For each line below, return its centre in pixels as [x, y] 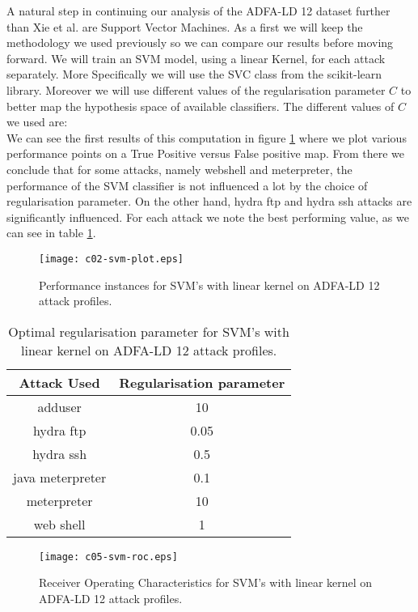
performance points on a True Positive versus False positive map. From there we [206, 153]
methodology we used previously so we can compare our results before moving [200, 42]
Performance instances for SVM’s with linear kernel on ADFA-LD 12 [209, 285]
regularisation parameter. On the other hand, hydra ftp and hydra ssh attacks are [209, 201]
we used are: [37, 122]
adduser [59, 406]
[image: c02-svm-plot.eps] [111, 259]
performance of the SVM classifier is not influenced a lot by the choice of [187, 185]
